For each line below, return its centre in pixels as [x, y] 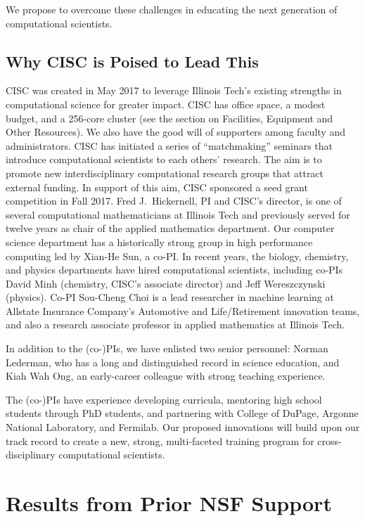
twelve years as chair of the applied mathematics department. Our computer [170, 228]
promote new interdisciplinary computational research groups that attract [165, 173]
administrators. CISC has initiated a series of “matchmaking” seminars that [169, 145]
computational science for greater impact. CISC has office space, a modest [166, 104]
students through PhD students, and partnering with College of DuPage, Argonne [182, 413]
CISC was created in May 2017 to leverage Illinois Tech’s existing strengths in [174, 90]
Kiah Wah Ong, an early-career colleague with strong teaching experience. [166, 376]
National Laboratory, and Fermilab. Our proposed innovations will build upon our [183, 427]
